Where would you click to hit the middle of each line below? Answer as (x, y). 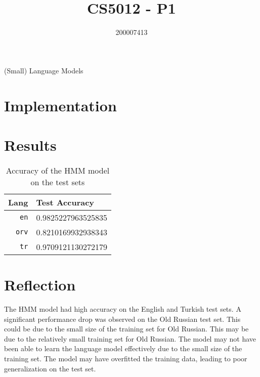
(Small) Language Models (44, 70)
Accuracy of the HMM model (58, 170)
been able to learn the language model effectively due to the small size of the (123, 348)
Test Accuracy (65, 202)
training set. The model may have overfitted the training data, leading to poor (126, 358)
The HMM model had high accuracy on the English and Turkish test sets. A (123, 308)
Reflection (40, 284)
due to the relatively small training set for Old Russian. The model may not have (130, 338)
